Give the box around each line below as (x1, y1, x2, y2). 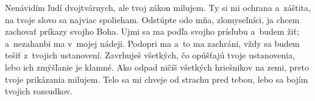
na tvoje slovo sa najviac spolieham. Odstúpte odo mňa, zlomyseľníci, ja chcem (5, 13, 300, 26)
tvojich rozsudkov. (5, 85, 73, 97)
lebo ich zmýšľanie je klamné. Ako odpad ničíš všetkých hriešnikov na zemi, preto (5, 60, 309, 73)
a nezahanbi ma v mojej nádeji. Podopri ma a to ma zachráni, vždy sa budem (5, 37, 300, 49)
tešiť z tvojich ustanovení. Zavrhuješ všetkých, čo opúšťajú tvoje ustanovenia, (5, 49, 296, 61)
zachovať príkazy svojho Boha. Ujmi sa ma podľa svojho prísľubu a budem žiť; (5, 25, 299, 38)
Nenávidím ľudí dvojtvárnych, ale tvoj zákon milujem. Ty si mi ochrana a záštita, (5, 1, 311, 13)
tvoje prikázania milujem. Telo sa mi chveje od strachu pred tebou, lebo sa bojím (5, 72, 308, 85)
